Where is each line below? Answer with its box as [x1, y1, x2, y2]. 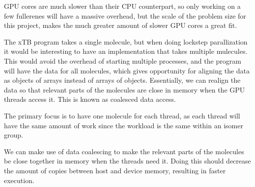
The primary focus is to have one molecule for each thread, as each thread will [4, 110, 240, 120]
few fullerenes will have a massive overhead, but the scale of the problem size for [4, 10, 246, 21]
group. [4, 130, 23, 140]
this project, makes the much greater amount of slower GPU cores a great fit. [4, 20, 237, 30]
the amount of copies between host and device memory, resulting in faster [4, 165, 226, 175]
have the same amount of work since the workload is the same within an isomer [4, 120, 243, 130]
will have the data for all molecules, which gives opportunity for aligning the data [4, 65, 250, 75]
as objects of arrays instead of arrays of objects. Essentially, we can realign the [4, 75, 241, 85]
